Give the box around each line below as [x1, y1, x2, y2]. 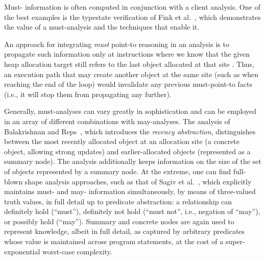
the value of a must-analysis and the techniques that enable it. [4, 21, 200, 32]
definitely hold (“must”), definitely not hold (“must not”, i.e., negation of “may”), [4, 206, 260, 217]
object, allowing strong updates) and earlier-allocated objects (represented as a [4, 146, 251, 156]
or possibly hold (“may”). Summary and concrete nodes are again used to [4, 216, 234, 226]
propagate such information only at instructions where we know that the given [4, 49, 250, 59]
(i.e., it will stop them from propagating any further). [4, 88, 172, 99]
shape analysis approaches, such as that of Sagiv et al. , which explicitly [25, 176, 252, 186]
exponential [4, 246, 40, 256]
